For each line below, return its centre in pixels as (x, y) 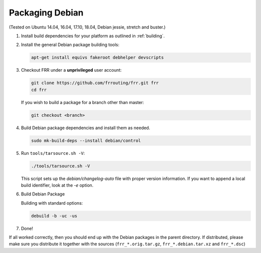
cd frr (39, 90)
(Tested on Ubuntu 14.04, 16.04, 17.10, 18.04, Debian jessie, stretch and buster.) (87, 27)
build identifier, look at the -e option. (57, 185)
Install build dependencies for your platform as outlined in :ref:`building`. (93, 36)
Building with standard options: (52, 203)
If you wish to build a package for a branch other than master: (83, 102)
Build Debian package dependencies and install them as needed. (86, 128)
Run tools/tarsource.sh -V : (53, 153)
